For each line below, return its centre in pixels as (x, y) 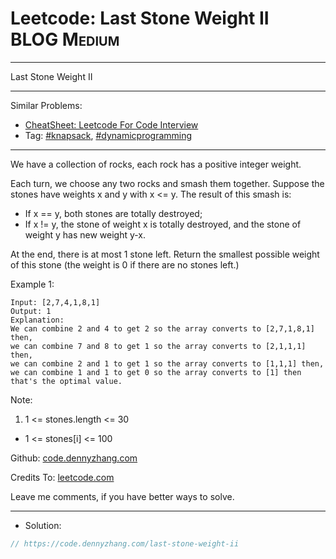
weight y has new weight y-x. (85, 234)
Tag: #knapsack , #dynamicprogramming (108, 135)
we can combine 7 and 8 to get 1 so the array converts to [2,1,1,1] (158, 346)
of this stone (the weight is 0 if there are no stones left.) (125, 264)
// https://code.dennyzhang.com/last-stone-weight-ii (125, 543)
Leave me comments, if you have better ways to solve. (122, 496)
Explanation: (37, 320)
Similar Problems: (46, 105)
